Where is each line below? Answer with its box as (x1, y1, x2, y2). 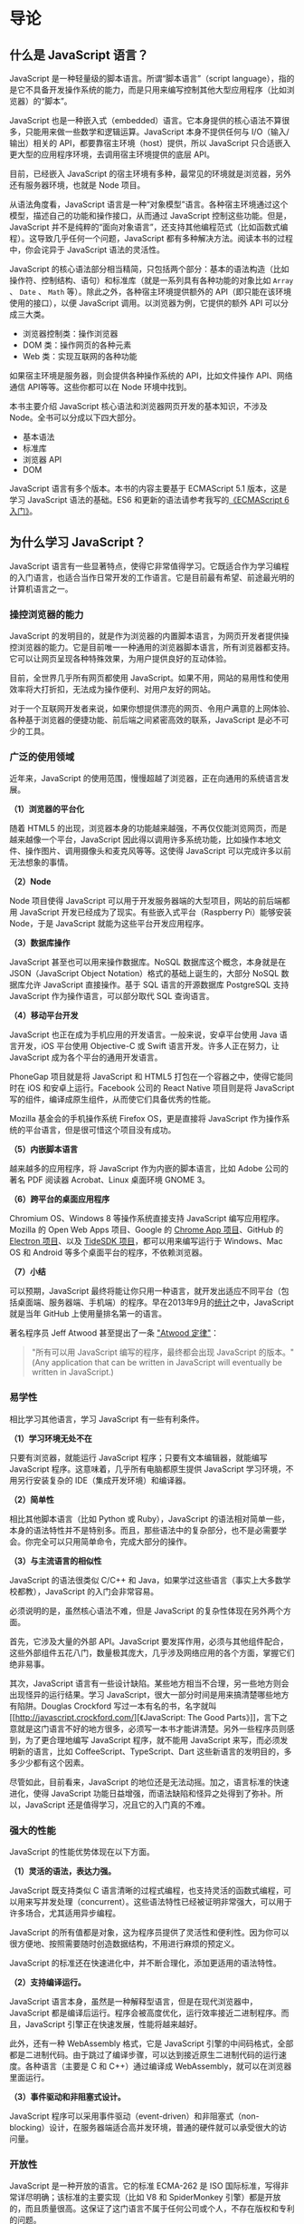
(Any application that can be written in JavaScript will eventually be (31, 1357, 282, 1368)
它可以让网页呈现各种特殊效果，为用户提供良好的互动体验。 (9, 653, 232, 664)
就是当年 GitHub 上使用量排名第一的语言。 (9, 1308, 167, 1319)
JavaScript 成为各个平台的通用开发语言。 (9, 1052, 163, 1063)
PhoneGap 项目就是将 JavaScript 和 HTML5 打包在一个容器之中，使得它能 (9, 1072, 286, 1083)
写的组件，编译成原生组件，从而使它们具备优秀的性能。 (9, 1094, 215, 1105)
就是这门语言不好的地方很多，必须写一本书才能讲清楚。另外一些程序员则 (16, 1723, 287, 1734)
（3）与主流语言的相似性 (9, 1555, 102, 1566)
